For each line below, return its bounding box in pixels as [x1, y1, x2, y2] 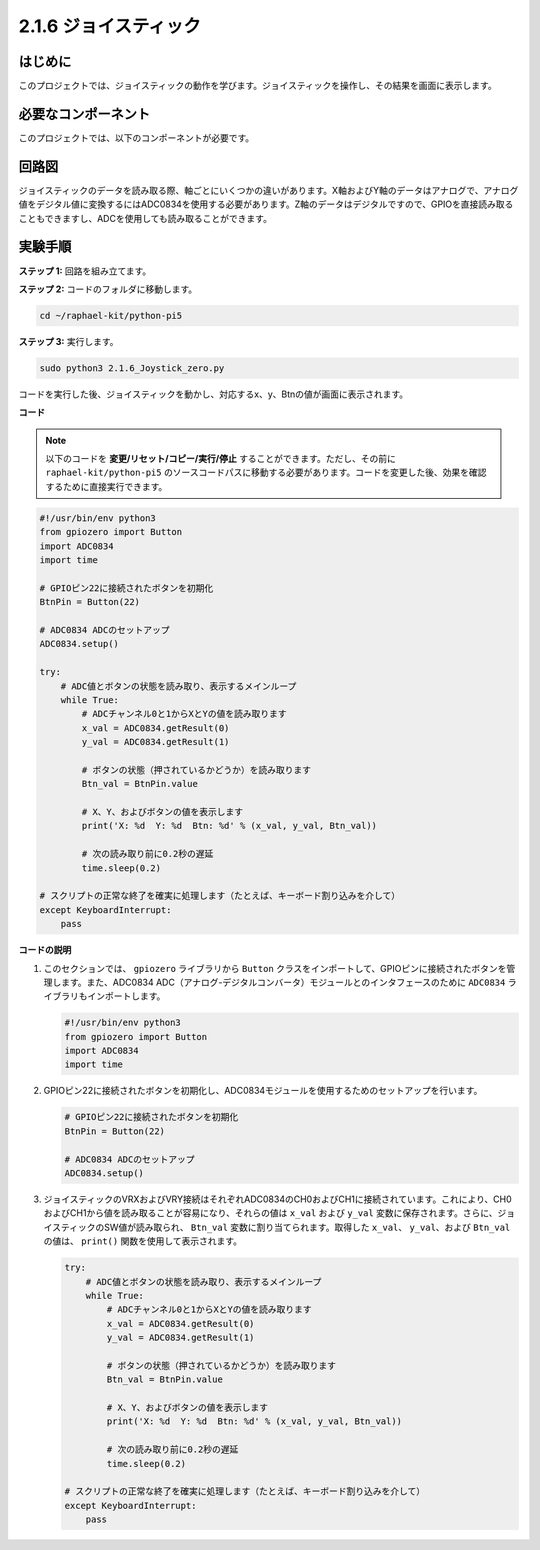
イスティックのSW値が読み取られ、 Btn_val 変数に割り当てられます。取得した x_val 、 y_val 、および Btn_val [43, 1221, 511, 1233]
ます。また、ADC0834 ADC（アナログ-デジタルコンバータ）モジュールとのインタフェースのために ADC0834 [60, 976, 506, 988]
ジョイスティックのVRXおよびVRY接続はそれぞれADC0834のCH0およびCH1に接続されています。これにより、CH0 [43, 1193, 512, 1205]
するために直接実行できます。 [45, 480, 168, 492]
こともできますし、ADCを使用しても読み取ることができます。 [18, 212, 272, 224]
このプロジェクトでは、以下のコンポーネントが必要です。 [18, 131, 255, 144]
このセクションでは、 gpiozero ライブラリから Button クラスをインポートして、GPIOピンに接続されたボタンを [43, 962, 507, 974]
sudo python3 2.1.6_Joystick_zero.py [39, 362, 225, 374]
